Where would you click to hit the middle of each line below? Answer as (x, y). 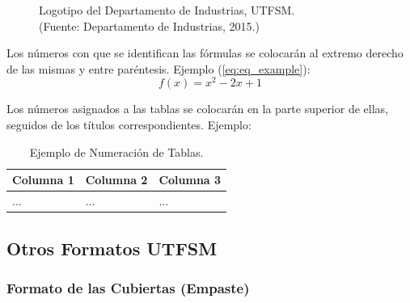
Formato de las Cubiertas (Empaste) (128, 287)
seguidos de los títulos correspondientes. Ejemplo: (129, 125)
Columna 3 (190, 180)
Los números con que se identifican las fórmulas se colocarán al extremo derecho (205, 53)
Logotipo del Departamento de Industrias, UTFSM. (167, 10)
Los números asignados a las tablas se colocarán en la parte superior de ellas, (197, 109)
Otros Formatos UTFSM (112, 248)
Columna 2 (116, 180)
